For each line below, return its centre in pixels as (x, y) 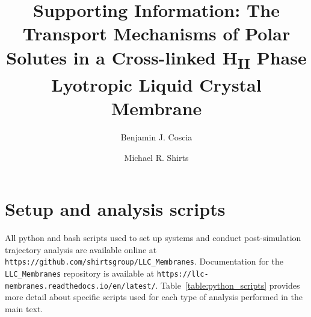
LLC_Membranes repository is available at (80, 273)
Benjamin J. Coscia (156, 137)
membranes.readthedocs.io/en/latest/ (80, 286)
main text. (24, 308)
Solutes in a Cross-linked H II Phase (156, 59)
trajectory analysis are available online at (81, 249)
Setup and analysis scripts (115, 209)
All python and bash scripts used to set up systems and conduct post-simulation (153, 238)
